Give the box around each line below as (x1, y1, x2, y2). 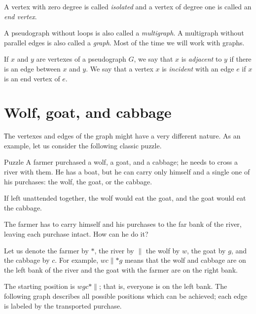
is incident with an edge (162, 63, 234, 73)
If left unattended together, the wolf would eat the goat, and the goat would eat (4, 193, 246, 203)
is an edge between (4, 63, 61, 73)
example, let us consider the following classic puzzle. (4, 140, 162, 150)
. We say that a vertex (86, 63, 153, 73)
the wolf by (146, 245, 180, 255)
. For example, (55, 255, 99, 265)
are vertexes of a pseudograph (36, 54, 126, 64)
